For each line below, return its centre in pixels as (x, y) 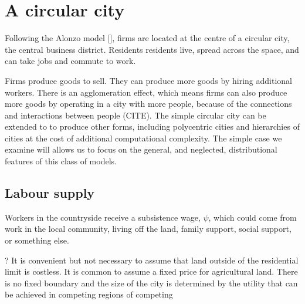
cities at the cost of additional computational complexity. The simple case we (143, 138)
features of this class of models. (61, 161)
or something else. (37, 240)
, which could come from (253, 217)
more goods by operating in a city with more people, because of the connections (148, 104)
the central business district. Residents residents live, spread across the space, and (152, 49)
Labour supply (50, 193)
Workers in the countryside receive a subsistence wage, (103, 217)
